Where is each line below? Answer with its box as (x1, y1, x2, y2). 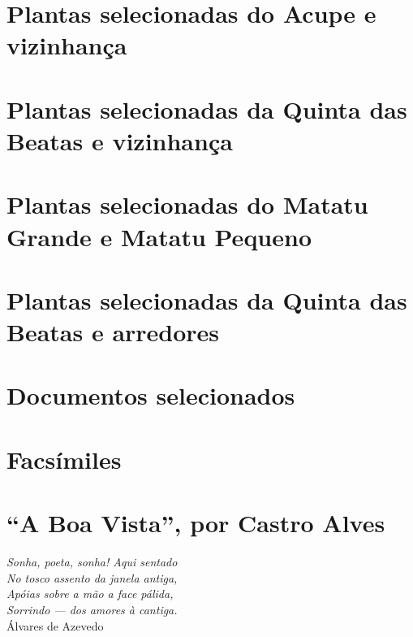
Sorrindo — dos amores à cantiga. (6, 600, 178, 617)
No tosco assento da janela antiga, (6, 569, 178, 586)
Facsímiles (6, 442, 122, 475)
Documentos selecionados (6, 379, 295, 412)
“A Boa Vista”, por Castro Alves (6, 506, 385, 539)
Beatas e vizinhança (6, 123, 233, 157)
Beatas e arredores (6, 315, 220, 349)
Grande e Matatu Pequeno (6, 219, 312, 253)
